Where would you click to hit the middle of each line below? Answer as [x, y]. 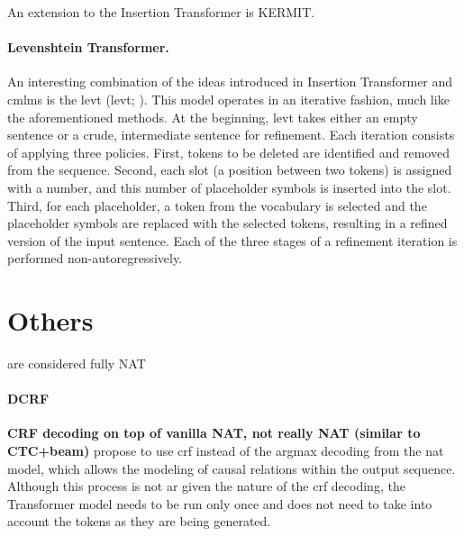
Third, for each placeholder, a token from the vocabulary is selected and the [217, 205]
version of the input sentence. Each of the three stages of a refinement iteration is [232, 240]
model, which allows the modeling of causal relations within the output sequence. [232, 468]
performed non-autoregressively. [95, 258]
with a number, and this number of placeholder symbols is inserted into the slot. [229, 187]
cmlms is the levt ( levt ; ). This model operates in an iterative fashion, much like [228, 99]
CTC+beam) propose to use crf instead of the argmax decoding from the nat [226, 451]
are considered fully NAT [77, 363]
